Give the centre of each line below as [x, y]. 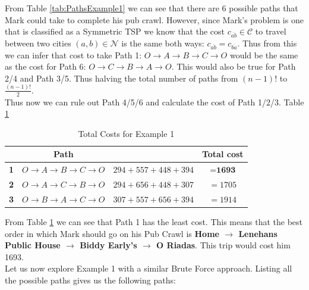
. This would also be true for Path [234, 66]
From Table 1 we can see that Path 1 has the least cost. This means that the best [154, 222]
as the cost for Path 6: [45, 66]
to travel [271, 31]
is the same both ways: [163, 43]
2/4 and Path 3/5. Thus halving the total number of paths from [122, 78]
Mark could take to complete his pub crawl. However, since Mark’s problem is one [154, 19]
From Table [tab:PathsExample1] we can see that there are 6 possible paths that [152, 8]
